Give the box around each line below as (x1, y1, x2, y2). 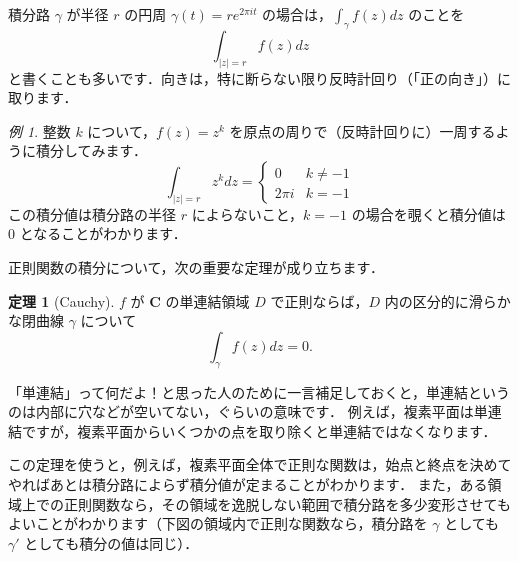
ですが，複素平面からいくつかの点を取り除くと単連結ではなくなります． (21, 420, 497, 441)
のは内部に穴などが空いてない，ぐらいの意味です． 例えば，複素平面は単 (8, 401, 488, 422)
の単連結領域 (165, 290, 250, 311)
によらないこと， (191, 203, 304, 224)
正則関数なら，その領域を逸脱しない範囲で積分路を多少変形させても (63, 493, 511, 514)
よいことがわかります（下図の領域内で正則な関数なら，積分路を (8, 513, 428, 534)
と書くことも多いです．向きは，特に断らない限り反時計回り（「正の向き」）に (8, 67, 512, 88)
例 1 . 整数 (8, 120, 71, 141)
